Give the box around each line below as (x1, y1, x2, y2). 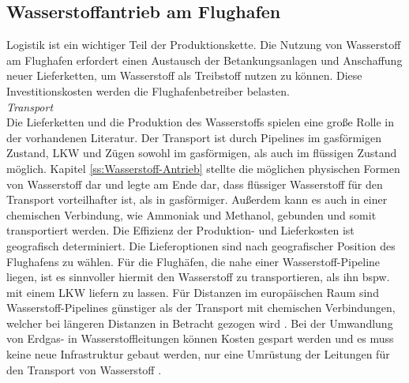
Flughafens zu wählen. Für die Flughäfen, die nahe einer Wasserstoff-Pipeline (6, 253, 381, 269)
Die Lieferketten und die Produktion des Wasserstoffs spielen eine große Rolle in (6, 114, 394, 130)
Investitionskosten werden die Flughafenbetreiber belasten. (6, 82, 290, 99)
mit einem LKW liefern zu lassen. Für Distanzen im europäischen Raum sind (6, 283, 379, 300)
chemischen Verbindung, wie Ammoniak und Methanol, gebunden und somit (6, 206, 377, 223)
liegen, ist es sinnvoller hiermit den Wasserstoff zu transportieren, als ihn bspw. (6, 268, 390, 285)
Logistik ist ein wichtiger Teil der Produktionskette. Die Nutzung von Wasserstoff (6, 36, 401, 53)
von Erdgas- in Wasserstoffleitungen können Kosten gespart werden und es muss (6, 330, 394, 347)
